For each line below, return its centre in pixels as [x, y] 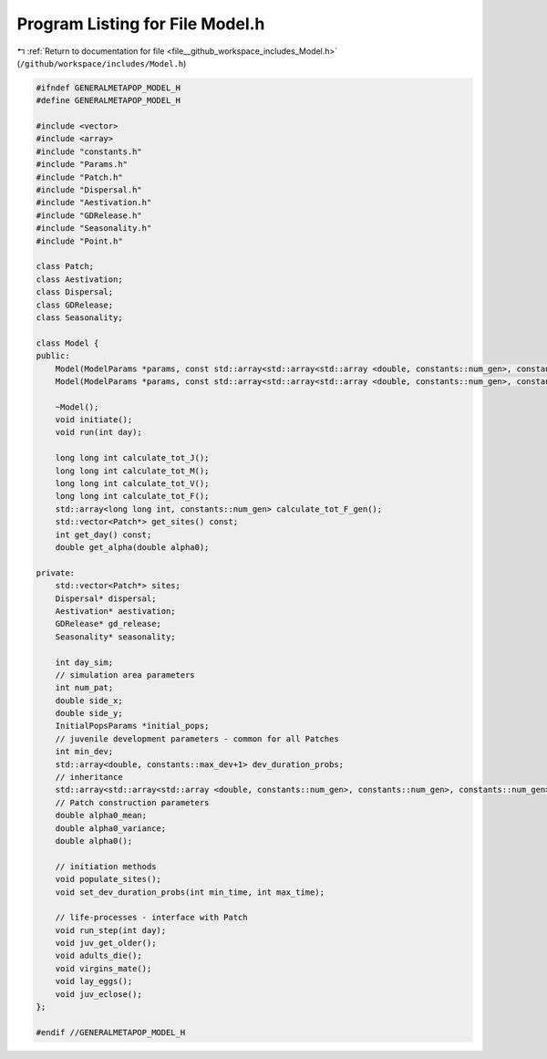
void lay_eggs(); [94, 981]
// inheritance [89, 777]
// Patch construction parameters [132, 802]
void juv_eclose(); [99, 994]
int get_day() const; [103, 535]
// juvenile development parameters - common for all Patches [197, 738]
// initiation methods [106, 866]
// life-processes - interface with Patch [151, 918]
